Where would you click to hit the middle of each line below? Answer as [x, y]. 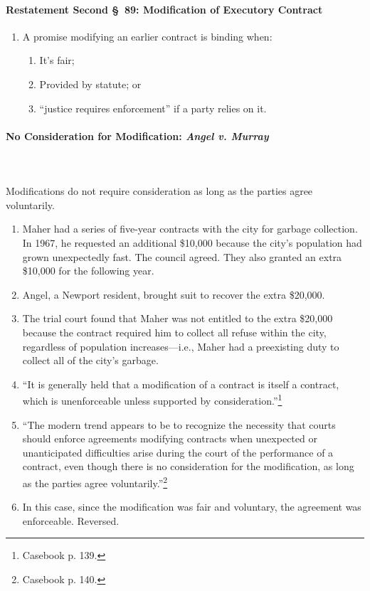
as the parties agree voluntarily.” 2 [95, 481]
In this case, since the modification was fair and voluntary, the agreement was [192, 507]
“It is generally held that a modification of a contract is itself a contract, [181, 384]
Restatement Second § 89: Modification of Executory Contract [164, 9]
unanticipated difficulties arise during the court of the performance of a [178, 452]
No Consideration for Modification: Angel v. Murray [137, 135]
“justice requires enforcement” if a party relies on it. [153, 108]
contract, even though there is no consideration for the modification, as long [188, 466]
